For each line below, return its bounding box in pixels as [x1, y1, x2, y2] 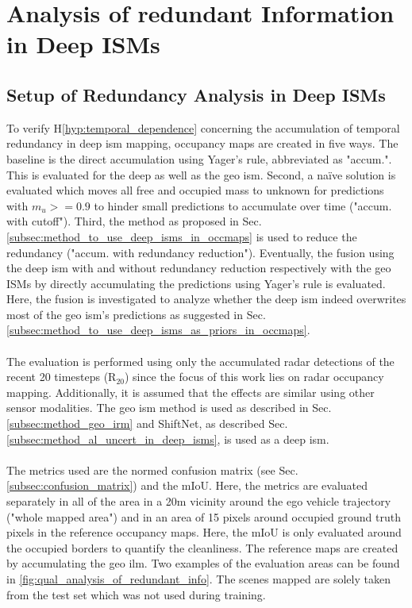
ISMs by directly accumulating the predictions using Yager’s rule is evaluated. [6, 275, 386, 291]
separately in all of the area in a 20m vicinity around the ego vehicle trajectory [6, 493, 391, 510]
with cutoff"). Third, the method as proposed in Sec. [6, 213, 262, 229]
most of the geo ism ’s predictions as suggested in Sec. [6, 306, 266, 322]
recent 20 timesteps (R [6, 368, 117, 385]
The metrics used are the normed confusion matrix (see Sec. [6, 461, 298, 478]
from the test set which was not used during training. [6, 586, 266, 602]
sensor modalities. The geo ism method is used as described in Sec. [6, 399, 332, 416]
